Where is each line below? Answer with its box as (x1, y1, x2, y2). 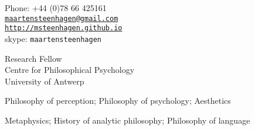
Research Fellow (5, 52, 62, 64)
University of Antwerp (5, 75, 84, 87)
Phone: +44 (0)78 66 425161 (5, 2, 107, 13)
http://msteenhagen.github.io (5, 24, 123, 33)
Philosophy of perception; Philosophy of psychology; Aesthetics (5, 94, 231, 107)
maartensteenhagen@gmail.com (5, 14, 118, 23)
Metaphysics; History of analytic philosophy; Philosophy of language (5, 114, 250, 126)
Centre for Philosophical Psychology (5, 64, 135, 76)
